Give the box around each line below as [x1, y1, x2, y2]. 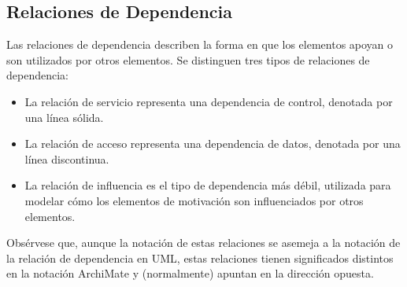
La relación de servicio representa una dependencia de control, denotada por [24, 93, 393, 109]
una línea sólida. [24, 109, 104, 125]
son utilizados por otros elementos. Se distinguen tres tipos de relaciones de [6, 51, 370, 68]
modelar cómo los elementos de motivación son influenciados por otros [24, 192, 364, 208]
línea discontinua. [24, 150, 109, 167]
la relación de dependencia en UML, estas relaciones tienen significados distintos [6, 249, 394, 266]
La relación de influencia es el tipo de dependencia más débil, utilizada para [24, 177, 391, 193]
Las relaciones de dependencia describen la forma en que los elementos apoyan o [6, 36, 394, 53]
